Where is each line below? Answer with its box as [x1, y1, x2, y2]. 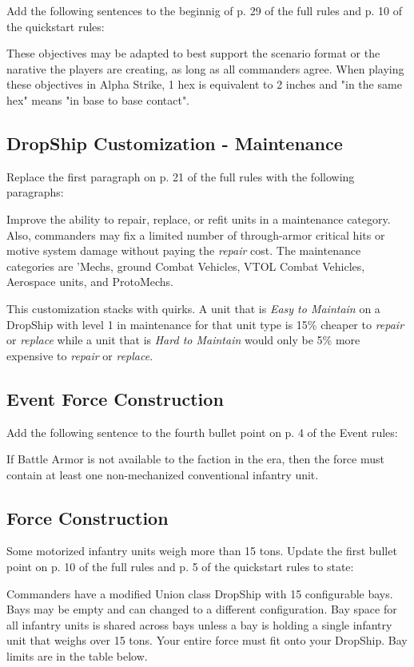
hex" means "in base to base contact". [6, 91, 190, 108]
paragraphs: [6, 184, 64, 200]
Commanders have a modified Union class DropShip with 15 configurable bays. [6, 585, 393, 601]
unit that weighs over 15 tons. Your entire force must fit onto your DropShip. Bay [6, 632, 408, 649]
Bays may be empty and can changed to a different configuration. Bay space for [6, 601, 397, 617]
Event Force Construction [6, 386, 224, 411]
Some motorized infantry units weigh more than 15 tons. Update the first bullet [6, 542, 397, 559]
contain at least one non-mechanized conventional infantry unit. [6, 466, 319, 482]
